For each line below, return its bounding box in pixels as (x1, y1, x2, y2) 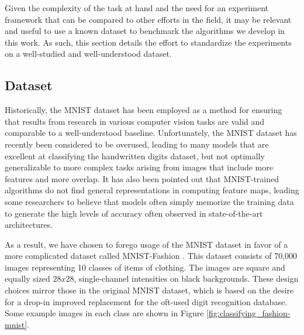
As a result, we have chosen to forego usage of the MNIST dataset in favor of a (5, 238, 288, 250)
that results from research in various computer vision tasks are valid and (5, 115, 265, 127)
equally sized (5, 272, 50, 285)
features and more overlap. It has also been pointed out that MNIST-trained (5, 172, 279, 184)
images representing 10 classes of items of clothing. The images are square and (5, 261, 285, 273)
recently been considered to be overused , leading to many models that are (5, 138, 269, 150)
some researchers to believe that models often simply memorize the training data (5, 195, 294, 207)
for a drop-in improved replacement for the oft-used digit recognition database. (5, 295, 288, 307)
